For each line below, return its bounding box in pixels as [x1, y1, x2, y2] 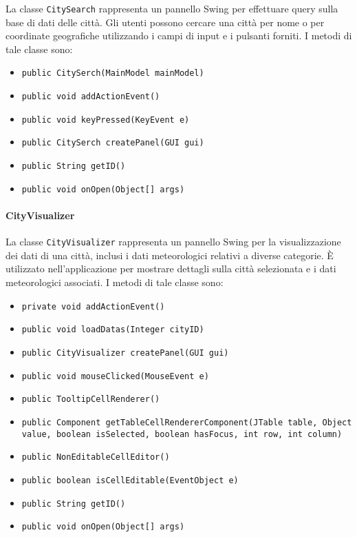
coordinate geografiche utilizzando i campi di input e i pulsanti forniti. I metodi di [6, 28, 352, 43]
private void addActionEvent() [21, 301, 165, 312]
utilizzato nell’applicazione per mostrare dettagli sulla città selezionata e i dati [6, 261, 336, 276]
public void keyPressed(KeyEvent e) [21, 114, 190, 125]
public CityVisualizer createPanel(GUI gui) [21, 347, 229, 358]
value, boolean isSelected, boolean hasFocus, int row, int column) [21, 429, 343, 439]
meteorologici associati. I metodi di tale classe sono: [6, 275, 224, 290]
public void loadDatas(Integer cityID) [21, 325, 204, 335]
